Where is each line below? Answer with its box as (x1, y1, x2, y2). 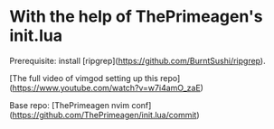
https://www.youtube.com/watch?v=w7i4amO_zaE (12, 82, 201, 93)
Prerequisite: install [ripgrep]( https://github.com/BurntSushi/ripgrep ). (9, 55, 266, 66)
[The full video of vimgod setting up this (9, 72, 158, 83)
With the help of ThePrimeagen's (9, 6, 263, 27)
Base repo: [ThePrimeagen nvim (9, 99, 129, 110)
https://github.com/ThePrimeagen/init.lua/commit (12, 109, 197, 120)
